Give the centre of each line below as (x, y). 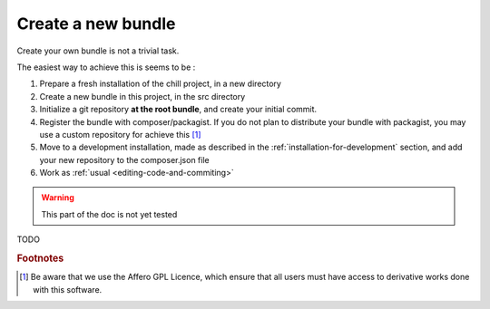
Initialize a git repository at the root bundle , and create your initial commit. (178, 110)
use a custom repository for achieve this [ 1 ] (120, 134)
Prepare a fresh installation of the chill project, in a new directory (160, 84)
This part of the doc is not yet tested (109, 214)
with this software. (68, 289)
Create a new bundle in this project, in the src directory (142, 96)
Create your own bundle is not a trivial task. (98, 51)
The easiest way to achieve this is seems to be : (106, 67)
